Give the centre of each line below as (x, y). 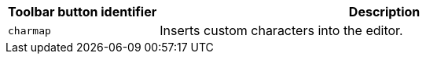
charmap (29, 30)
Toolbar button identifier (83, 12)
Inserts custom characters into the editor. (281, 30)
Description (384, 12)
